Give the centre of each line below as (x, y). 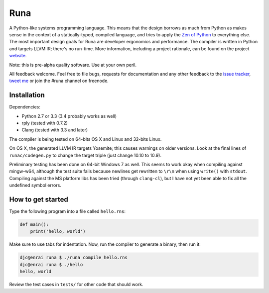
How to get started (39, 199)
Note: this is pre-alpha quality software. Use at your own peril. (73, 65)
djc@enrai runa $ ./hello (51, 264)
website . (18, 56)
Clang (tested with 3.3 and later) (55, 130)
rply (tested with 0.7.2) (45, 123)
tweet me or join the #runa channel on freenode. (59, 81)
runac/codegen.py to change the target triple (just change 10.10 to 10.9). (85, 155)
